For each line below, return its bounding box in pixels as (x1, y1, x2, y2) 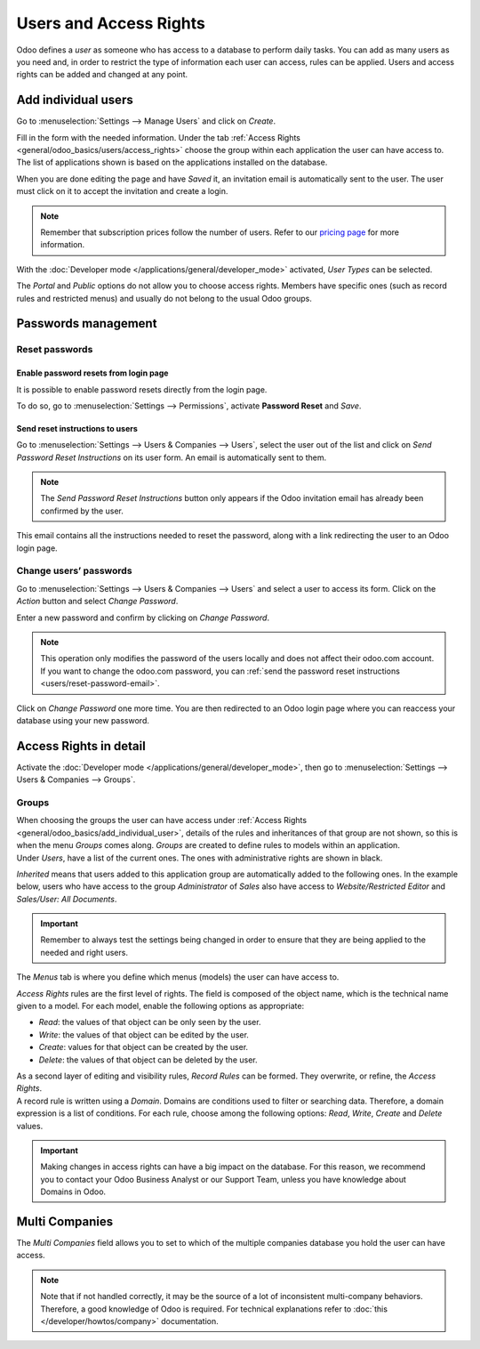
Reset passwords (16, 343, 93, 356)
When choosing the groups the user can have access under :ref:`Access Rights (16, 815, 307, 826)
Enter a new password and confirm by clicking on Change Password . (16, 612, 270, 623)
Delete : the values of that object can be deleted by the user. (38, 1054, 258, 1065)
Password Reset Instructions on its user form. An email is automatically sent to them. (16, 452, 327, 463)
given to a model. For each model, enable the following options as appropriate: (16, 1001, 305, 1012)
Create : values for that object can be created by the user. (38, 1042, 249, 1053)
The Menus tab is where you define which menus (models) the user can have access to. (16, 972, 340, 982)
